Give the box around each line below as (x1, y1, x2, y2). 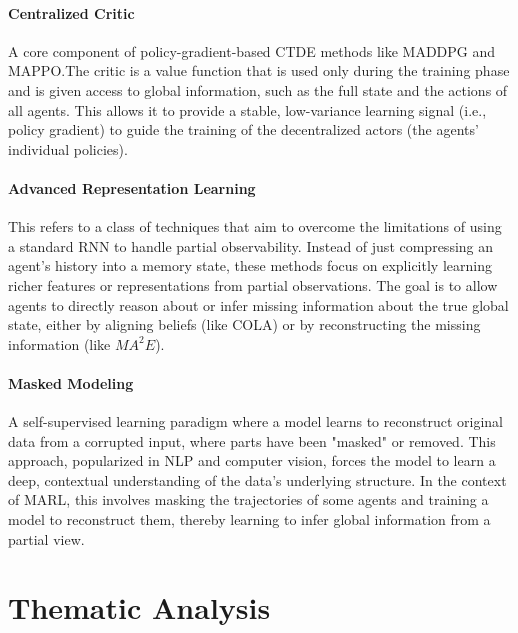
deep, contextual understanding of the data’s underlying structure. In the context (8, 469, 507, 490)
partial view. (8, 528, 85, 549)
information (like (8, 333, 111, 354)
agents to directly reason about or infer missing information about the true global (8, 294, 509, 315)
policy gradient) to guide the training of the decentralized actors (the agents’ (8, 119, 479, 140)
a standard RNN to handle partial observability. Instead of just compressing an (8, 235, 494, 256)
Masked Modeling (8, 372, 134, 393)
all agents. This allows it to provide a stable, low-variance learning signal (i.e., (8, 99, 487, 120)
